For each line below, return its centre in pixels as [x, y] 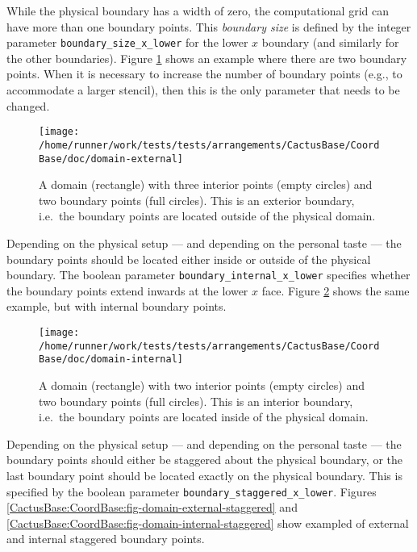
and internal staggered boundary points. [106, 539]
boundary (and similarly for [330, 42]
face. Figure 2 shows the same [336, 290]
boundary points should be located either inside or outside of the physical [189, 259]
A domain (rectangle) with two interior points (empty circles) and [202, 385]
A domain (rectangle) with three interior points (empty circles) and [206, 184]
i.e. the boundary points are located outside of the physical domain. [207, 216]
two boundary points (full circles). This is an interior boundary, [196, 401]
